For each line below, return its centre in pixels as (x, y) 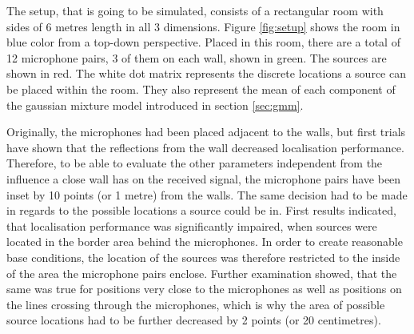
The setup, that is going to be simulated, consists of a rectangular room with (195, 10)
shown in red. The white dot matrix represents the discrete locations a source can (206, 73)
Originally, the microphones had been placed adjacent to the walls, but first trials (206, 132)
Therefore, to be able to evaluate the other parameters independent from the (195, 163)
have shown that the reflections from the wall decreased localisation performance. (205, 147)
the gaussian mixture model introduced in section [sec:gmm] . (155, 105)
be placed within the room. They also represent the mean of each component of (201, 89)
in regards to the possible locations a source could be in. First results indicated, (201, 210)
